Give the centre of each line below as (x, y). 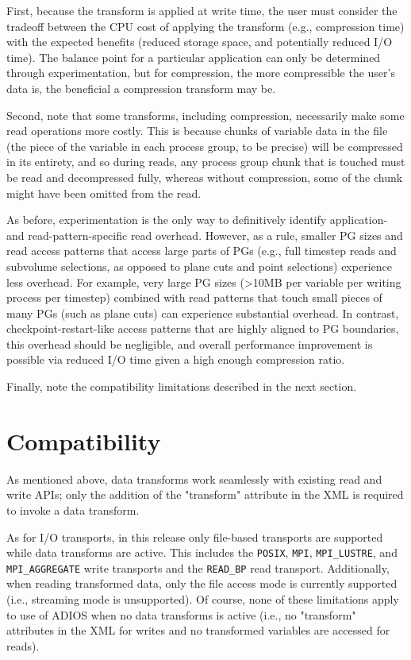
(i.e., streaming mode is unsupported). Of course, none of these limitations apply (203, 599)
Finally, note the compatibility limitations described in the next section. (182, 386)
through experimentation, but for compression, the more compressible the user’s (201, 73)
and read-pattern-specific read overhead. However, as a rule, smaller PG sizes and (205, 235)
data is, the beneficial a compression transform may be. (141, 88)
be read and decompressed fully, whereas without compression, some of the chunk (205, 177)
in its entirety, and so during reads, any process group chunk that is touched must (206, 162)
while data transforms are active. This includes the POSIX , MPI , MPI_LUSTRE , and (202, 552)
